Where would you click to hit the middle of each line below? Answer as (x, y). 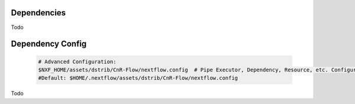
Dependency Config (49, 44)
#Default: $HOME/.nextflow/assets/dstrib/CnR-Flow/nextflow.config (138, 78)
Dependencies (38, 13)
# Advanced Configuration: (77, 61)
